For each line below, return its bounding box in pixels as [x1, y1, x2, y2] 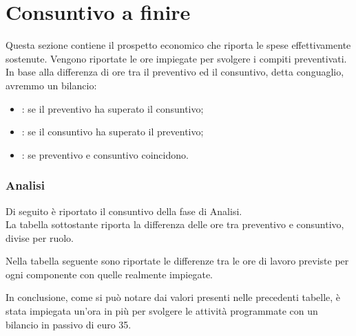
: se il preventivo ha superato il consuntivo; [21, 101, 204, 115]
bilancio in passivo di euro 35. [6, 317, 132, 331]
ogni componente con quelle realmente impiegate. [6, 267, 213, 281]
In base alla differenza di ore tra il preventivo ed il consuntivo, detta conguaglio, [6, 65, 344, 79]
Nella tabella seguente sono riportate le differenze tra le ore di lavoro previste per [6, 254, 349, 268]
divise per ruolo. [6, 230, 74, 245]
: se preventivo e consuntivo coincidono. [21, 147, 189, 161]
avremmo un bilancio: [6, 78, 97, 92]
